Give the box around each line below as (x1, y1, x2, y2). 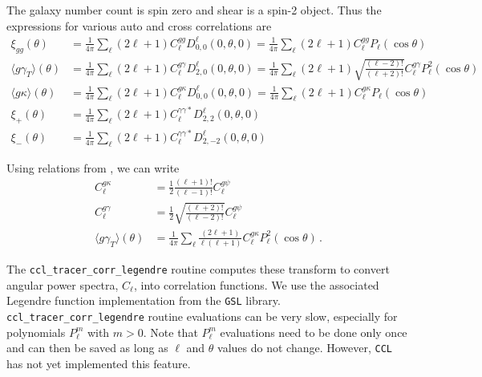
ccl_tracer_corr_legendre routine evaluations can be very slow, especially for (6, 308, 398, 325)
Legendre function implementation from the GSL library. (6, 292, 281, 309)
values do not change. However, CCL (217, 339, 393, 356)
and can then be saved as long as (6, 339, 168, 356)
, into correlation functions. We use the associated (133, 276, 379, 293)
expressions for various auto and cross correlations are (6, 17, 272, 34)
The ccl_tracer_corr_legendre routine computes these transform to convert (6, 261, 390, 278)
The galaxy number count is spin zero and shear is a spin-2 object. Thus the (6, 2, 382, 18)
